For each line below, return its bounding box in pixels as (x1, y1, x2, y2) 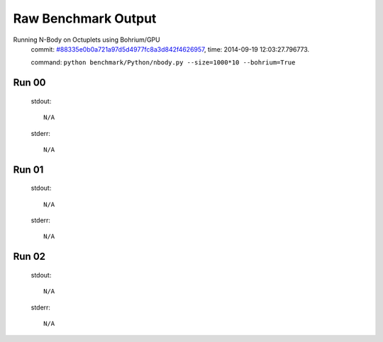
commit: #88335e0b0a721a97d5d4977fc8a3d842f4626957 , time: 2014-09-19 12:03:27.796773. (30, 45, 310, 53)
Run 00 (13, 76, 46, 89)
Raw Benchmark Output (13, 11, 157, 26)
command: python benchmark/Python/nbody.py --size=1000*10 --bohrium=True (30, 58, 296, 67)
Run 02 (13, 251, 46, 263)
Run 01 (13, 164, 44, 176)
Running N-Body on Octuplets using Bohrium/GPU (13, 35, 160, 44)
